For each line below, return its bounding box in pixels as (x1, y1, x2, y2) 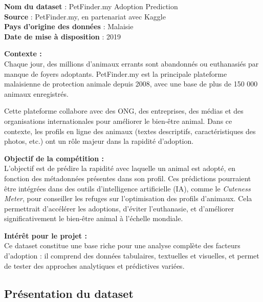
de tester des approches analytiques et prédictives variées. (4, 260, 185, 271)
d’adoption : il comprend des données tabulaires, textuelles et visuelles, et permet (4, 250, 259, 261)
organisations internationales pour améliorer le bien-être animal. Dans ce (4, 115, 232, 126)
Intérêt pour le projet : (4, 230, 87, 241)
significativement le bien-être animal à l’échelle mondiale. (4, 213, 183, 224)
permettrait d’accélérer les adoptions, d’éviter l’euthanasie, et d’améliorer (4, 203, 234, 213)
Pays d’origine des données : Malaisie (4, 21, 134, 32)
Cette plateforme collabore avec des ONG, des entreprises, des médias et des (4, 105, 244, 116)
